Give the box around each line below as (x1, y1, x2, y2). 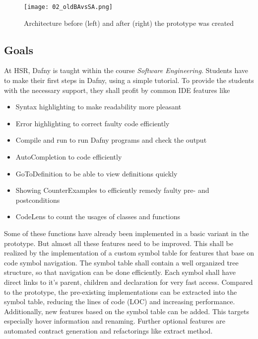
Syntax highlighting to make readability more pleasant (15, 101, 182, 112)
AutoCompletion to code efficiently (15, 152, 122, 162)
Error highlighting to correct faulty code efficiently (15, 118, 170, 128)
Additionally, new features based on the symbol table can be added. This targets (4, 306, 249, 316)
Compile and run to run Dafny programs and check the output (15, 135, 207, 145)
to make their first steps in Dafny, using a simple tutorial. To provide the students (4, 75, 254, 85)
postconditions (15, 194, 60, 205)
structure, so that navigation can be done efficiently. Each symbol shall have (4, 267, 236, 277)
